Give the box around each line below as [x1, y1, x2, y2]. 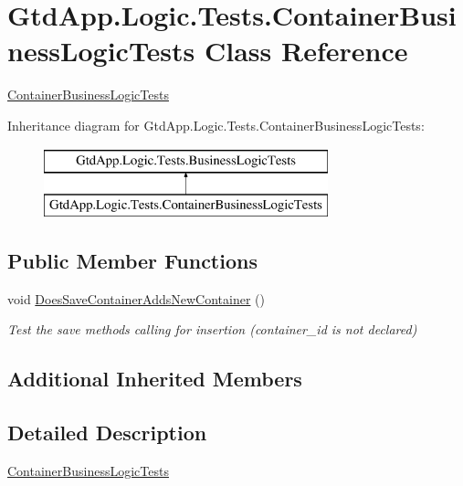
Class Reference [205, 32, 408, 69]
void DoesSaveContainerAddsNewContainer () [7, 289, 266, 308]
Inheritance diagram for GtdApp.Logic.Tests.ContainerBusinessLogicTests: [7, 115, 425, 134]
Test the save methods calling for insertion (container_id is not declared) [7, 320, 417, 339]
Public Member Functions [7, 247, 258, 275]
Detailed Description [7, 418, 207, 447]
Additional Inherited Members [7, 364, 302, 393]
